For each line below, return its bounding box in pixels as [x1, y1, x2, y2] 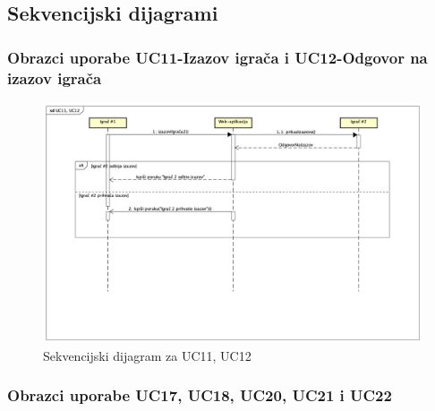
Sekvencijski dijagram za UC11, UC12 [43, 346, 252, 364]
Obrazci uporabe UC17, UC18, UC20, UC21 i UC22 [7, 384, 392, 407]
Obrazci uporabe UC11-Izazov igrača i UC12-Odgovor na [7, 46, 428, 68]
